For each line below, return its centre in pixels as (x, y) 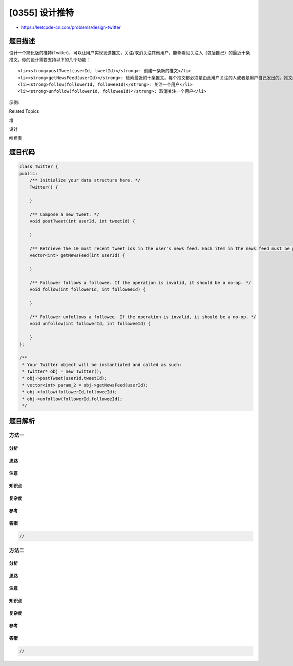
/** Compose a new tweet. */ (64, 214)
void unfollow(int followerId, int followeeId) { (90, 324)
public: (28, 173)
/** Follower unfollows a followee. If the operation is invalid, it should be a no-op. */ (143, 317)
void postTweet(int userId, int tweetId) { (82, 221)
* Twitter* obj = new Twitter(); (62, 372)
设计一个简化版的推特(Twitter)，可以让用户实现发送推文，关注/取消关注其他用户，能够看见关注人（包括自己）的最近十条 (129, 53)
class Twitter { (39, 167)
